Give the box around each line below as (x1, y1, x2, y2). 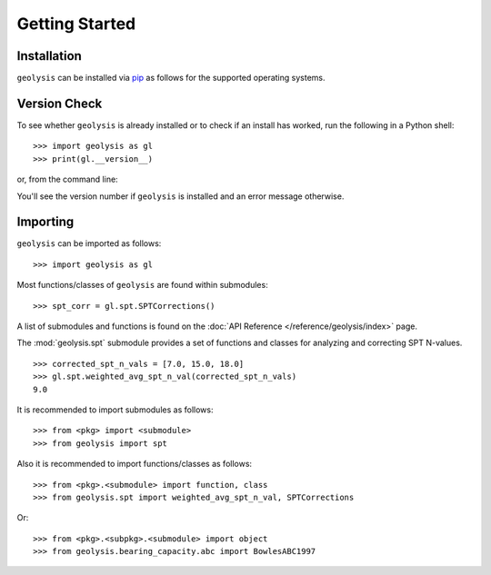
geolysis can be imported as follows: (16, 238, 162, 249)
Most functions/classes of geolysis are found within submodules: (16, 280, 268, 291)
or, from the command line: (16, 173, 118, 185)
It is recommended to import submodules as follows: (16, 404, 214, 415)
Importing (16, 214, 75, 230)
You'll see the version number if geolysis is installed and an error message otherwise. (16, 191, 345, 202)
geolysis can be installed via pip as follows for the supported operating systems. (16, 73, 326, 84)
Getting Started (16, 14, 136, 34)
